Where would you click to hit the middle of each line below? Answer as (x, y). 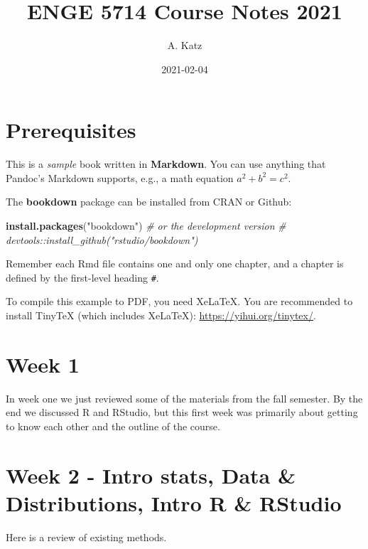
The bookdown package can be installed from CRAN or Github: (149, 202)
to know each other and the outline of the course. (113, 426)
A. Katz (185, 45)
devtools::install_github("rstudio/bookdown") (102, 239)
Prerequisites (71, 130)
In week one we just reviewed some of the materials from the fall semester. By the (184, 398)
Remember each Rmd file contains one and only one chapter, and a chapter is (175, 263)
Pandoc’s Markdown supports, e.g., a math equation (120, 177)
